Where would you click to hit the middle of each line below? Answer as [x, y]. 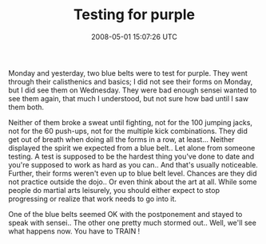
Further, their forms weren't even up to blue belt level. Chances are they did [133, 173]
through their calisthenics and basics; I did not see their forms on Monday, [131, 81]
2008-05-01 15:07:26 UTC [134, 37]
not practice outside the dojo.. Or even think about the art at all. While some [133, 182]
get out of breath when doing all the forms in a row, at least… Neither [121, 139]
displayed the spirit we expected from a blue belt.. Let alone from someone [132, 148]
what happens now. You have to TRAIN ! [74, 231]
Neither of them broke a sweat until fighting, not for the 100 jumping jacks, [131, 122]
